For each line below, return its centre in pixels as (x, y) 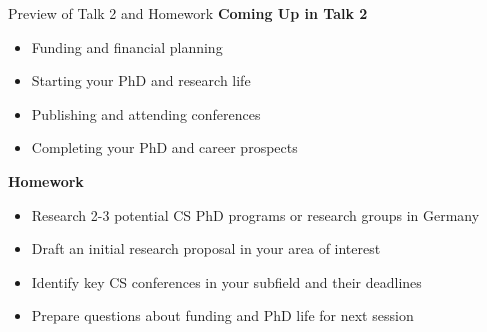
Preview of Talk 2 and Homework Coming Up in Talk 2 (188, 13)
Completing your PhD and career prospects (164, 147)
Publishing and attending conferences (146, 113)
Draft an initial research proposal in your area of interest (206, 248)
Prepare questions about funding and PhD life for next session (222, 315)
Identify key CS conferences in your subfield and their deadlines (226, 281)
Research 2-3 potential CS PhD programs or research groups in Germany (255, 214)
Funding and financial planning (127, 46)
